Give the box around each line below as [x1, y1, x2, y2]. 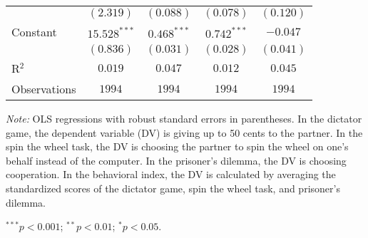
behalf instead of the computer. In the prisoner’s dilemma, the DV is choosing [6, 152, 347, 167]
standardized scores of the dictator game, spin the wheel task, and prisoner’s [6, 180, 340, 195]
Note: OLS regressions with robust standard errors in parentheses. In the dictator [6, 111, 362, 125]
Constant [11, 24, 57, 40]
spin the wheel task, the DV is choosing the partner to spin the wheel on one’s [6, 139, 349, 154]
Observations [11, 81, 76, 97]
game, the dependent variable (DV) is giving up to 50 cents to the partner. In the [6, 125, 363, 140]
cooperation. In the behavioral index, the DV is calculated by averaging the [6, 167, 336, 182]
